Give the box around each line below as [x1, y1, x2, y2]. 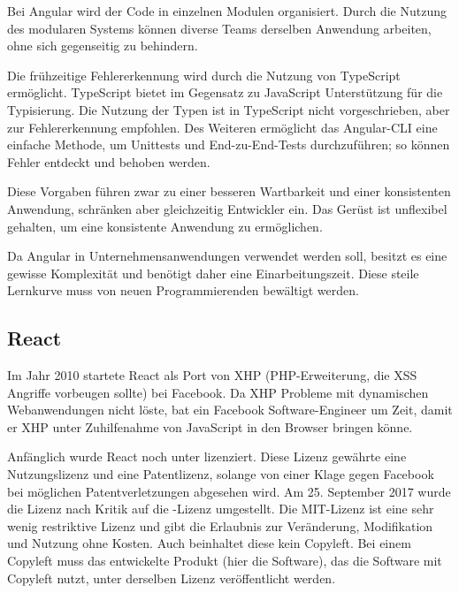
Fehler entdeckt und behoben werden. [7, 152, 210, 171]
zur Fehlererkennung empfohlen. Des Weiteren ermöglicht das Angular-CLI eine [7, 118, 438, 136]
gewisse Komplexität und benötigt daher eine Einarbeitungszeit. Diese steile [7, 263, 419, 282]
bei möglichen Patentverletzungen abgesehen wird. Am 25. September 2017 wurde [7, 482, 451, 500]
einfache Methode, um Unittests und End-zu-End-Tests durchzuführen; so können [7, 135, 450, 154]
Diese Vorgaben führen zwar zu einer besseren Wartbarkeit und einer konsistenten [7, 182, 451, 201]
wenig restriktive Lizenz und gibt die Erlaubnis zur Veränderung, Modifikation [7, 516, 433, 535]
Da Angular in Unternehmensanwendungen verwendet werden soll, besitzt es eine [7, 247, 448, 265]
